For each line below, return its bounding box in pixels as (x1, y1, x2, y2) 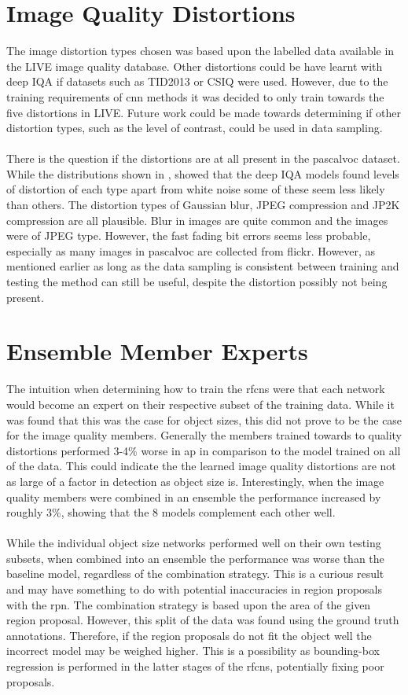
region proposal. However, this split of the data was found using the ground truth (6, 612, 399, 628)
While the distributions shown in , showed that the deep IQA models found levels (6, 165, 399, 182)
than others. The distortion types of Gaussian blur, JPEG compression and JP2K (6, 197, 400, 213)
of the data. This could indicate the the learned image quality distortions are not (6, 458, 396, 474)
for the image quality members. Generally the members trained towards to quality (6, 427, 402, 443)
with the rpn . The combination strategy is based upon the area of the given (6, 596, 371, 612)
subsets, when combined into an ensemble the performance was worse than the (6, 550, 384, 566)
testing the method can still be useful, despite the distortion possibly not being (6, 274, 388, 290)
